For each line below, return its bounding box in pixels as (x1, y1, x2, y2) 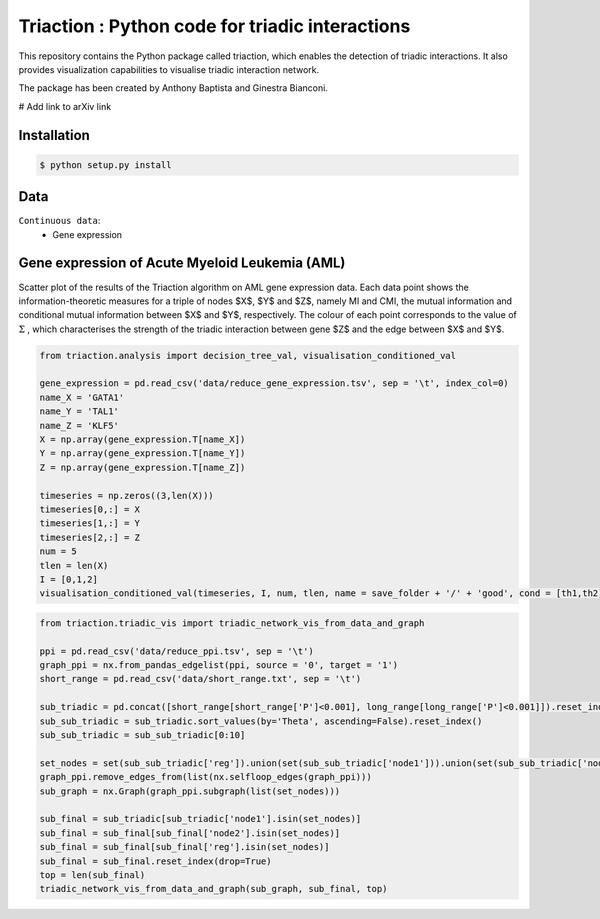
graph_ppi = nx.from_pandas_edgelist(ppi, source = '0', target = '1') (39, 660, 399, 671)
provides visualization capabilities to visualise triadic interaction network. (18, 63, 320, 75)
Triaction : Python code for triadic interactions (18, 15, 411, 37)
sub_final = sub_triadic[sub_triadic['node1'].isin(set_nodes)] (39, 813, 362, 825)
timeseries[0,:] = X (39, 503, 140, 515)
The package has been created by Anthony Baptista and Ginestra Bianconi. (18, 82, 329, 94)
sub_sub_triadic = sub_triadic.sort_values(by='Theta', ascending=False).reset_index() (39, 715, 483, 727)
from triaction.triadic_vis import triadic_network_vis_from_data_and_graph (39, 617, 425, 629)
